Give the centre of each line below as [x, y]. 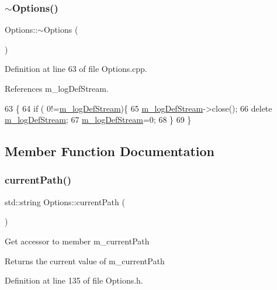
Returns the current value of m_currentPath [85, 260]
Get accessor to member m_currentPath [77, 241]
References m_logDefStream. [57, 88]
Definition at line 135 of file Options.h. [74, 280]
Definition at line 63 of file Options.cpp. [76, 69]
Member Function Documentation [110, 151]
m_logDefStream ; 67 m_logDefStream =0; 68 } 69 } [98, 120]
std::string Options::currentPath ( [65, 201]
